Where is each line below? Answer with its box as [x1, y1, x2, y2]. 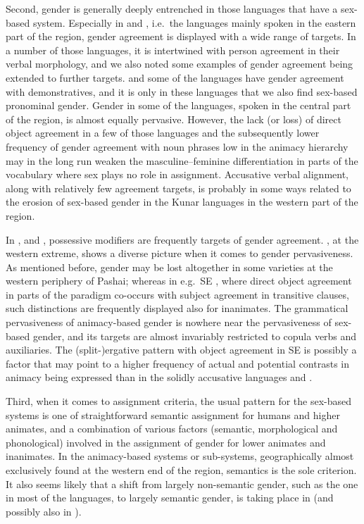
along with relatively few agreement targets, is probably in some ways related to [6, 180, 351, 195]
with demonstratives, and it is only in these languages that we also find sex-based [6, 84, 358, 99]
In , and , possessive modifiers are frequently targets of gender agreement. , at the [6, 232, 359, 247]
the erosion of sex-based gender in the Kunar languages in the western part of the [6, 194, 358, 209]
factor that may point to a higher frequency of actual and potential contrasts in [6, 356, 350, 370]
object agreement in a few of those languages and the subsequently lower [6, 125, 320, 140]
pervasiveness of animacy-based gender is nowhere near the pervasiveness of [6, 315, 332, 330]
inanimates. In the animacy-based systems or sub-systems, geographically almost [6, 449, 354, 463]
